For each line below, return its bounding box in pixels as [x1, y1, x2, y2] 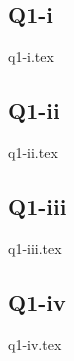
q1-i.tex [8, 46, 54, 67]
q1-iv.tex [8, 333, 62, 354]
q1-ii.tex [8, 142, 58, 162]
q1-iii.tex [8, 237, 62, 258]
